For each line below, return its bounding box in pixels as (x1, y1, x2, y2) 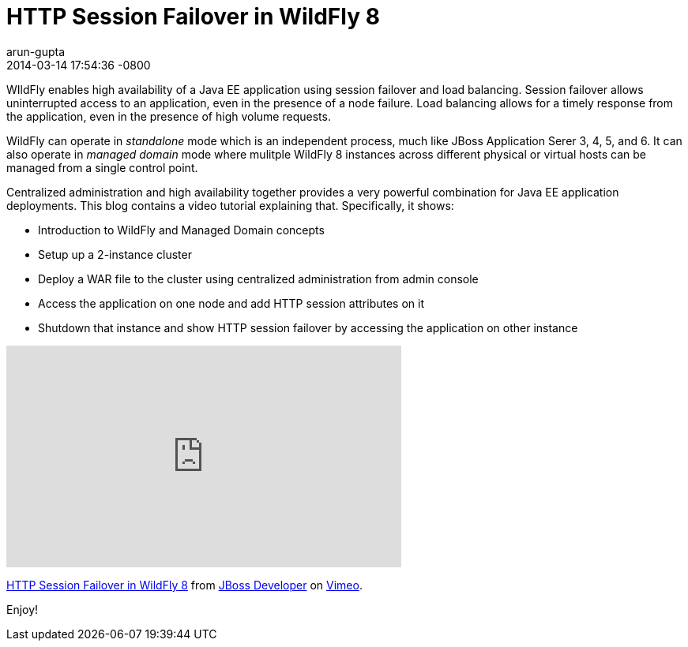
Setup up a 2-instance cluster (38, 247, 192, 261)
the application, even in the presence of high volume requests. (6, 109, 331, 123)
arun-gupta (6, 44, 66, 58)
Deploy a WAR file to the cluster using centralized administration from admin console (38, 271, 479, 286)
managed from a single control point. (6, 160, 198, 174)
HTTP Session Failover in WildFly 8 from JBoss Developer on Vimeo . (6, 578, 363, 592)
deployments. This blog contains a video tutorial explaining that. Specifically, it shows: (6, 198, 454, 212)
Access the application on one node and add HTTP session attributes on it (38, 296, 425, 310)
